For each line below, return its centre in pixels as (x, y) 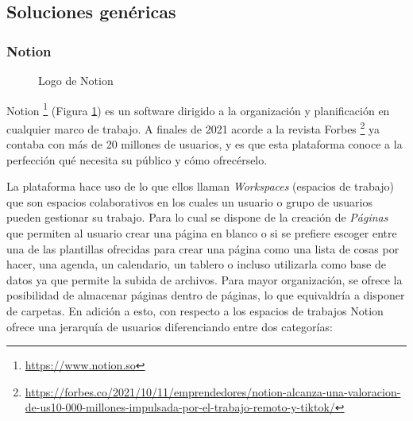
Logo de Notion (76, 80)
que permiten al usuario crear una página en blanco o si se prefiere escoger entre (202, 233)
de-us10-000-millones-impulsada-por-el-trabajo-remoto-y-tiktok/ (180, 407)
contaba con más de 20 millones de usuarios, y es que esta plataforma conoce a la (205, 144)
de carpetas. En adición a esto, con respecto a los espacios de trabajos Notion (195, 311)
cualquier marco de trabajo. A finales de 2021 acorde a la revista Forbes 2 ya (193, 127)
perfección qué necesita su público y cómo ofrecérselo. (137, 159)
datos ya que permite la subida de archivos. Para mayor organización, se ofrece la (205, 279)
